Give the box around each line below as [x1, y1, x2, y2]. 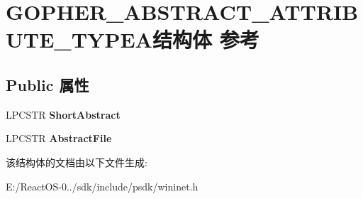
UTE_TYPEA [6, 25, 152, 54]
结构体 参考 [152, 25, 259, 54]
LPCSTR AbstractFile [6, 131, 112, 146]
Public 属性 [6, 73, 89, 95]
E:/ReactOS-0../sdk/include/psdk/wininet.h [6, 178, 199, 193]
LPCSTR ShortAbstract [6, 107, 121, 122]
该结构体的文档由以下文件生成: [6, 154, 147, 169]
